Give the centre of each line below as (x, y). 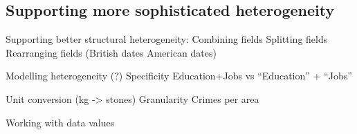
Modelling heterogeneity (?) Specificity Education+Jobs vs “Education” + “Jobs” (179, 76)
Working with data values (60, 122)
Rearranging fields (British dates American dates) (111, 52)
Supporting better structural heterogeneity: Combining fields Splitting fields (167, 39)
